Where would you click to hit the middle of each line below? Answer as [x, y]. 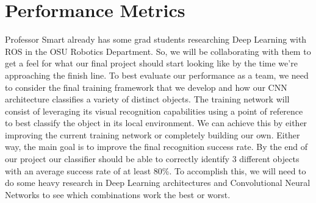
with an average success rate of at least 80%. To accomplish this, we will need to [156, 170]
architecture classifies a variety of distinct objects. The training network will [147, 99]
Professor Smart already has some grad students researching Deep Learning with [156, 39]
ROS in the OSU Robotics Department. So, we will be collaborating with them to [158, 51]
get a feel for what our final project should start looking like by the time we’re [151, 63]
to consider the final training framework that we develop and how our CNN [146, 87]
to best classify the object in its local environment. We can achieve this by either [156, 123]
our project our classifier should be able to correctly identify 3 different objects [152, 159]
